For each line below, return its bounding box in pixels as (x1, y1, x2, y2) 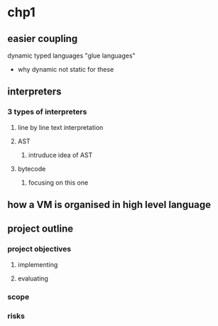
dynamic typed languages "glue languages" (7, 51, 136, 60)
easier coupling (7, 33, 78, 45)
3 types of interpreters (7, 107, 87, 117)
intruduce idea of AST (28, 151, 93, 159)
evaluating (17, 274, 48, 283)
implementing (17, 260, 58, 268)
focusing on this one (28, 178, 89, 187)
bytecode (17, 164, 46, 173)
